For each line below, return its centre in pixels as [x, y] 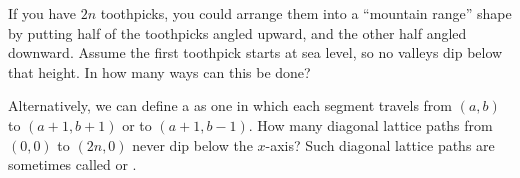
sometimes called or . [72, 164]
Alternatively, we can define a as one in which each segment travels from [230, 105]
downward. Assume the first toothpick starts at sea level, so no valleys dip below [255, 52]
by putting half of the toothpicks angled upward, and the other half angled [237, 32]
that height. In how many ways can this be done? [159, 71]
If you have [42, 13]
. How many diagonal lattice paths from [370, 124]
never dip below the [192, 144]
